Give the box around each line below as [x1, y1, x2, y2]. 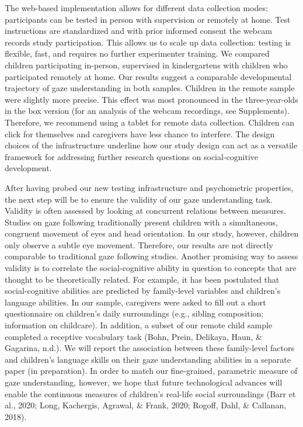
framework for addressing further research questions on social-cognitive [5, 150, 258, 162]
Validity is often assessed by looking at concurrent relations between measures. [5, 204, 286, 217]
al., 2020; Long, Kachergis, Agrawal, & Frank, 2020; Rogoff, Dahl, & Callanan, [5, 399, 287, 411]
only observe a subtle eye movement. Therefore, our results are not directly [5, 238, 273, 251]
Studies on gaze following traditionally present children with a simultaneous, [5, 216, 278, 228]
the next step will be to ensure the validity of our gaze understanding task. [5, 193, 273, 205]
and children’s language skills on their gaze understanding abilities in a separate [5, 353, 291, 365]
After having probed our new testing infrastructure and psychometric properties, [5, 181, 294, 193]
